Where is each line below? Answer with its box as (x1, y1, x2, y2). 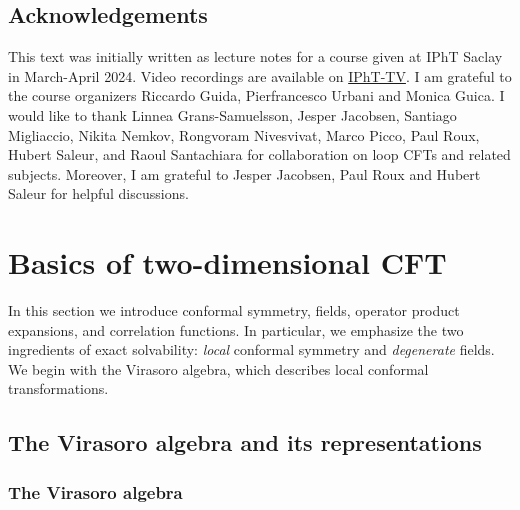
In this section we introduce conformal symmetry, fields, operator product (8, 300, 460, 321)
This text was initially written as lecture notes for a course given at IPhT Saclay (8, 46, 503, 67)
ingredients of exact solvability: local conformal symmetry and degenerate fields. (8, 339, 495, 360)
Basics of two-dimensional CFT (8, 242, 447, 283)
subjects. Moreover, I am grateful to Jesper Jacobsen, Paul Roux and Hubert (8, 163, 481, 184)
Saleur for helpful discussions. (8, 183, 189, 204)
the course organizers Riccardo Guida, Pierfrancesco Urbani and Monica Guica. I (8, 85, 505, 106)
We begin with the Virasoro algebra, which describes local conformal (8, 358, 429, 379)
